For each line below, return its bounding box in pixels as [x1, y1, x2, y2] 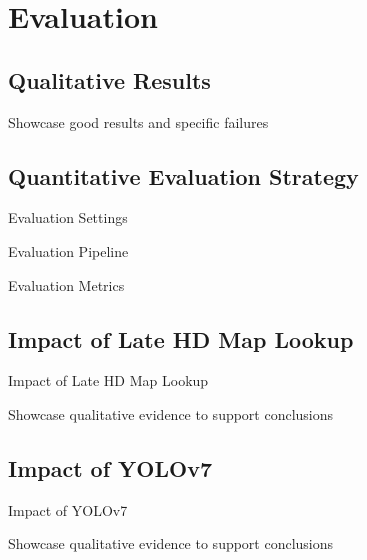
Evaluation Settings [8, 207, 128, 228]
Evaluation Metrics [8, 274, 125, 295]
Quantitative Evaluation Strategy [8, 160, 359, 191]
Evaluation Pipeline [8, 240, 129, 261]
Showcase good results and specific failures [8, 111, 269, 132]
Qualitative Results [8, 64, 211, 95]
